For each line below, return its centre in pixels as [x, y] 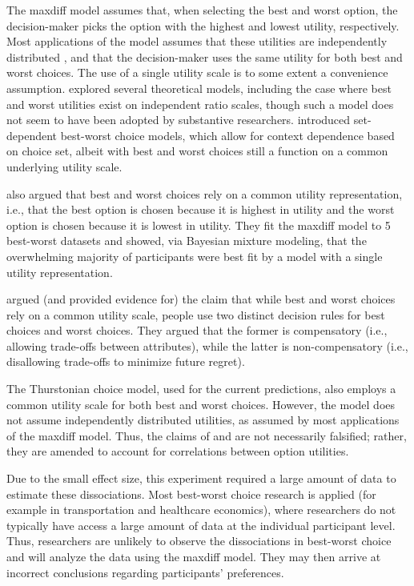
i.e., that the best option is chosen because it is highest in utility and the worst [201, 209]
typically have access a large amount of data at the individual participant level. [201, 525]
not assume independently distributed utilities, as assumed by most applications [203, 420]
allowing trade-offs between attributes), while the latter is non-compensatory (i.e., [207, 345]
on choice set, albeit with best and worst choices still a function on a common [197, 151]
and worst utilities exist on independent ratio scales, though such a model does [200, 104]
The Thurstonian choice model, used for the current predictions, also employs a [201, 389]
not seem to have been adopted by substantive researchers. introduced [179, 120]
